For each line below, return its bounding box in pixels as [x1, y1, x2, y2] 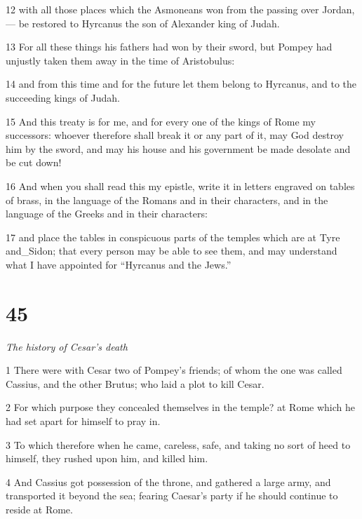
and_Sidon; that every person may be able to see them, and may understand [6, 243, 337, 258]
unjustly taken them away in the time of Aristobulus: [6, 53, 235, 67]
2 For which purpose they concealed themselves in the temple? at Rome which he [6, 400, 356, 414]
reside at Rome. [6, 501, 73, 516]
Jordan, [322, 2, 355, 16]
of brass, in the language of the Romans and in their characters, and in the [6, 192, 328, 207]
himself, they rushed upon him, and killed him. [6, 451, 208, 466]
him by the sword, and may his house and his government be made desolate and [6, 141, 351, 156]
